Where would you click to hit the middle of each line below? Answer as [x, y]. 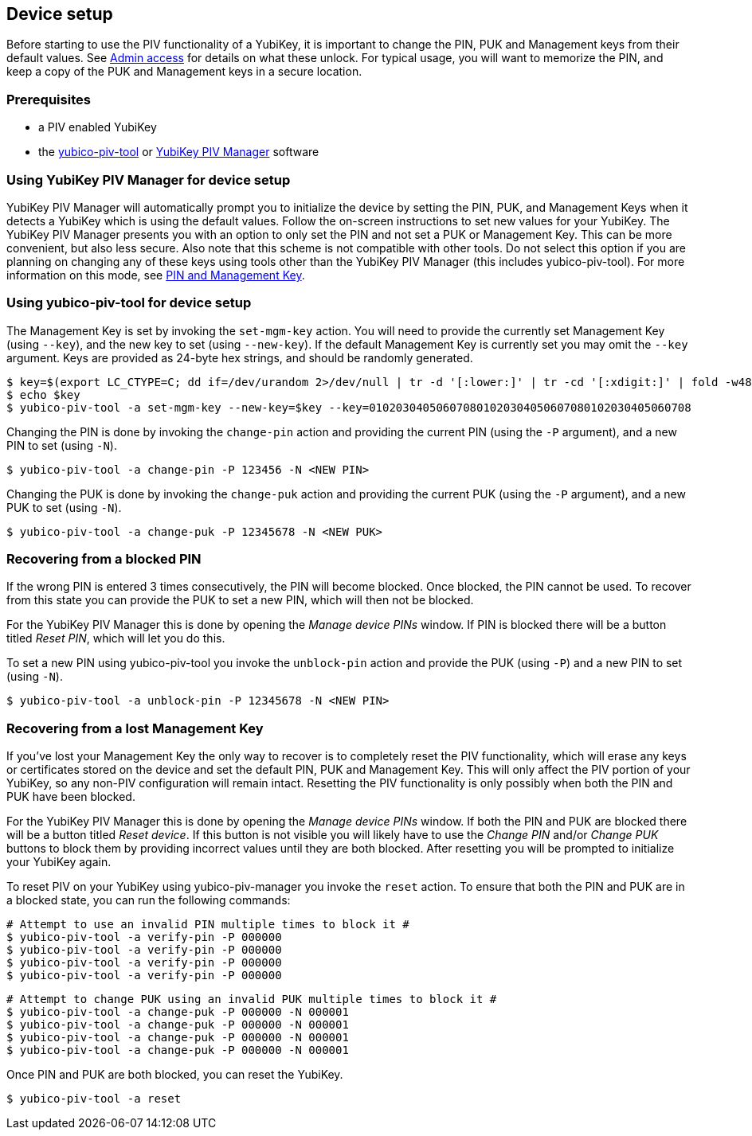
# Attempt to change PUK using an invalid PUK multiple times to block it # [252, 999]
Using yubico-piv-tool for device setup [129, 303]
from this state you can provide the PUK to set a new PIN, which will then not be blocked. [240, 600]
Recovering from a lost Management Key [135, 728]
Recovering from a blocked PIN [104, 559]
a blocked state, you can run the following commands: [149, 900]
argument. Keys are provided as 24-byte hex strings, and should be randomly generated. [240, 357]
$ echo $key [43, 394]
